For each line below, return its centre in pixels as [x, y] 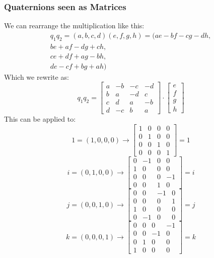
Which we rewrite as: [37, 76]
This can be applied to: [40, 119]
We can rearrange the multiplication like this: [74, 25]
